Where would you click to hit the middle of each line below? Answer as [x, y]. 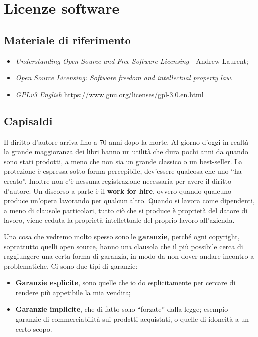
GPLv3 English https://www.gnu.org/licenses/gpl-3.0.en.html [110, 94]
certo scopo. [34, 328]
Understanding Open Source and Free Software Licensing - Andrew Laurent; [132, 60]
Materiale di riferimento [67, 40]
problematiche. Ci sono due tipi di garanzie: [71, 266]
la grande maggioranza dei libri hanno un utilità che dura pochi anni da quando [126, 152]
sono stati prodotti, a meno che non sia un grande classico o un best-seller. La [123, 161]
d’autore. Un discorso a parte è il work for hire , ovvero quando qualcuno [118, 190]
